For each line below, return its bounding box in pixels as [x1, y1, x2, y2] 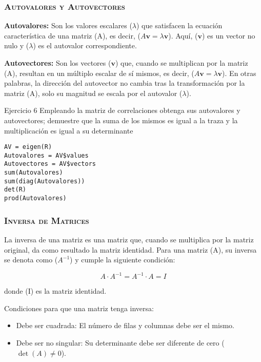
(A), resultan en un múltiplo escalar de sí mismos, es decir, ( [4, 67, 194, 78]
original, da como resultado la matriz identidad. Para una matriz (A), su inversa [4, 244, 257, 255]
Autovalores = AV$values [4, 151, 89, 159]
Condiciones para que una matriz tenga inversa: [4, 302, 154, 313]
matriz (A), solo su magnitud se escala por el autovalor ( [4, 87, 183, 98]
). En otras [222, 67, 256, 78]
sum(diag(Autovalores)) [4, 177, 85, 185]
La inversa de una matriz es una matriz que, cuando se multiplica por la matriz [4, 234, 254, 244]
